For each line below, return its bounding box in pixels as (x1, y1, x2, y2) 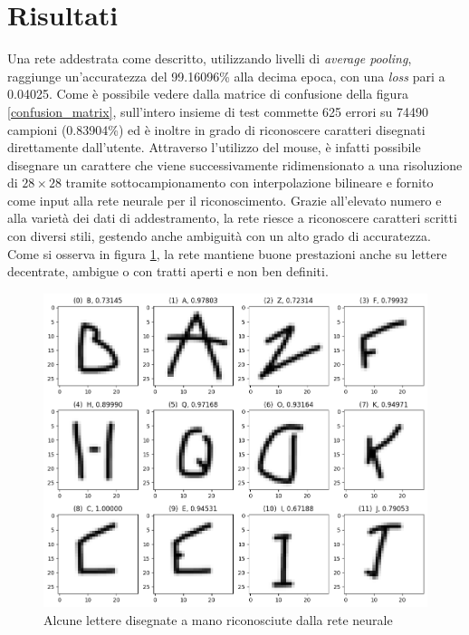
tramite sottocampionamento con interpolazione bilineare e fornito (65, 173, 434, 192)
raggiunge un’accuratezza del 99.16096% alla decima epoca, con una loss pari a (7, 66, 445, 85)
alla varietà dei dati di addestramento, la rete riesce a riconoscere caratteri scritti (7, 208, 457, 227)
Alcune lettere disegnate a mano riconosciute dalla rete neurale (43, 610, 393, 629)
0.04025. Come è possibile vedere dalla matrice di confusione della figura (7, 84, 408, 103)
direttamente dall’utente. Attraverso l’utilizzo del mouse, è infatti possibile (7, 138, 421, 157)
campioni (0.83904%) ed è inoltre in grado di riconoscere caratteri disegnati (7, 120, 426, 139)
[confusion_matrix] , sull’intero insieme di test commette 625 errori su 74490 (7, 101, 428, 120)
